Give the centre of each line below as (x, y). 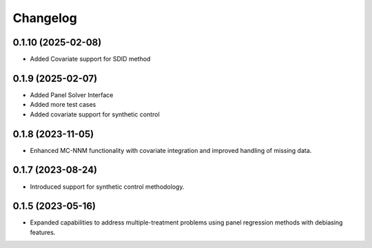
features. (43, 232)
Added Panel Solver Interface (72, 95)
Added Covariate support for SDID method (90, 59)
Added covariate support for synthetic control (95, 114)
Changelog (45, 18)
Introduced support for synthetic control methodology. (107, 187)
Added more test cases (63, 105)
